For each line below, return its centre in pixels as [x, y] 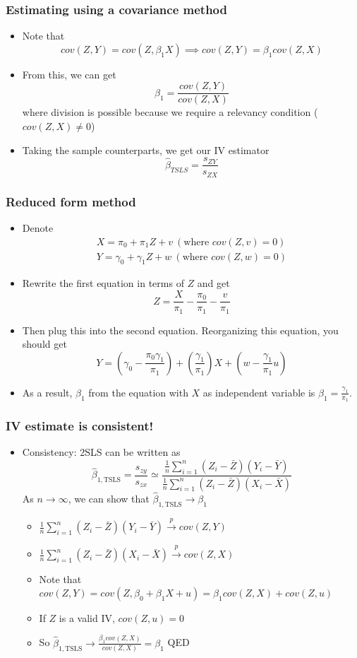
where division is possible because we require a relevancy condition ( [170, 112]
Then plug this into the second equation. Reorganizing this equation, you [180, 330]
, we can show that [109, 498]
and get [213, 283]
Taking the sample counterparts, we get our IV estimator [146, 149]
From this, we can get [69, 74]
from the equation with [138, 392]
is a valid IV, [87, 617]
